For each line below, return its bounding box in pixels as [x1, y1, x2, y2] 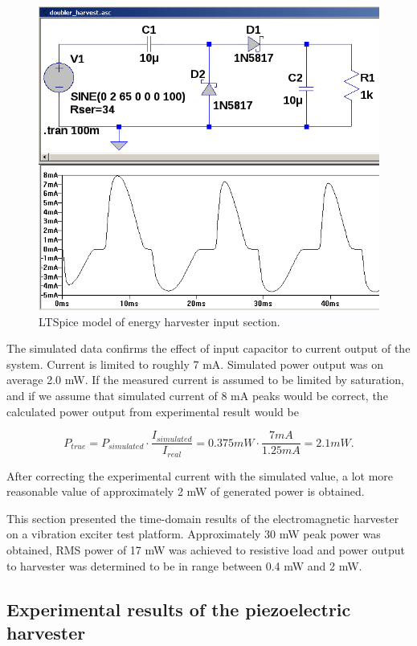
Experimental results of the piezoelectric [6, 596, 351, 621]
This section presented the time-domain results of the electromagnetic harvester [6, 509, 399, 526]
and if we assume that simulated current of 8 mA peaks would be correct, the [6, 386, 388, 403]
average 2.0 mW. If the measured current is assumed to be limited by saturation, [6, 371, 404, 388]
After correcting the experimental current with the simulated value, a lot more [6, 467, 393, 484]
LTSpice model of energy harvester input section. [39, 313, 280, 329]
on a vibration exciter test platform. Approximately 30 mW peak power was [6, 525, 381, 542]
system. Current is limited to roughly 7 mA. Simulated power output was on [6, 355, 384, 372]
